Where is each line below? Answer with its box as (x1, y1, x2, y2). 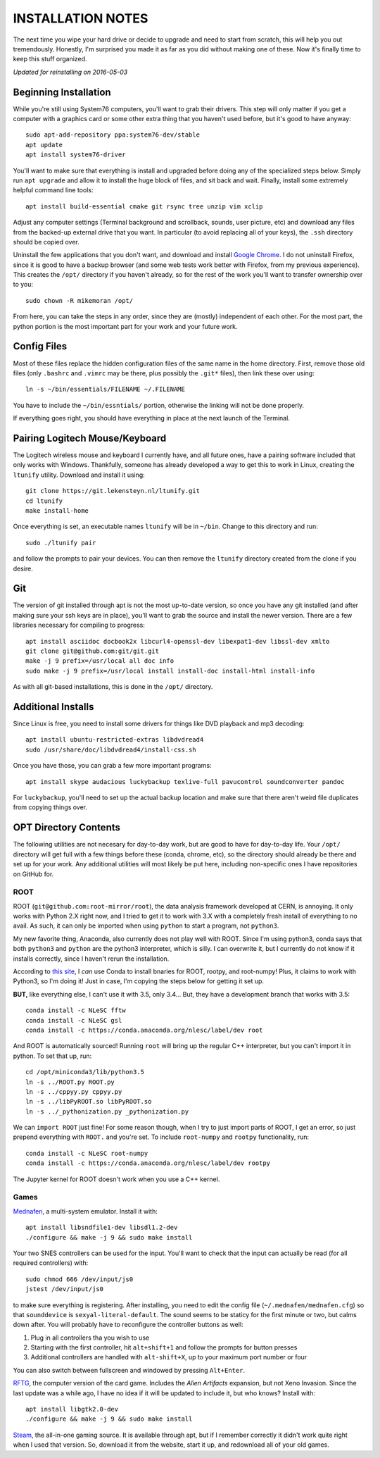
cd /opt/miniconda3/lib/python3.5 (25, 1068, 144, 1076)
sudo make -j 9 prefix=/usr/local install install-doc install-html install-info (25, 666, 315, 675)
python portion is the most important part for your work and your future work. (13, 322, 239, 330)
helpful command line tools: (13, 186, 94, 194)
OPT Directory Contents (13, 821, 121, 834)
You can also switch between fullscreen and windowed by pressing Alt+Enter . (13, 1366, 246, 1374)
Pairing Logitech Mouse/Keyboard (13, 432, 167, 444)
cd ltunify (25, 497, 63, 505)
